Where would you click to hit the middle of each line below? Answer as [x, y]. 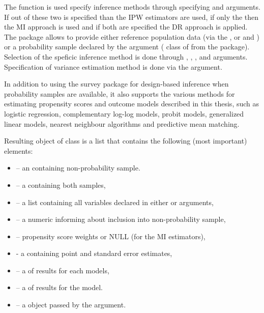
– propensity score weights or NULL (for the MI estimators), [111, 236]
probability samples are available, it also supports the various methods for [120, 93]
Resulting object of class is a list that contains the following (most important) [126, 141]
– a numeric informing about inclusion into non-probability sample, [121, 219]
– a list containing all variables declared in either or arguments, [115, 202]
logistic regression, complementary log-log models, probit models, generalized [124, 113]
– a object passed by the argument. [71, 305]
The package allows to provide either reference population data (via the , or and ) [132, 36]
